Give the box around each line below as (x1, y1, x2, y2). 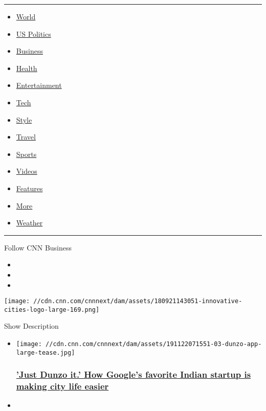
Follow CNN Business (4, 242, 72, 253)
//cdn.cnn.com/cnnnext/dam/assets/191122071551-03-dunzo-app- (46, 340, 262, 348)
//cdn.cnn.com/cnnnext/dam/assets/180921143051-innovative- (33, 298, 242, 305)
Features (16, 182, 43, 193)
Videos (16, 166, 37, 176)
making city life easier (16, 380, 109, 393)
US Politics (16, 28, 51, 39)
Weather (16, 217, 43, 228)
